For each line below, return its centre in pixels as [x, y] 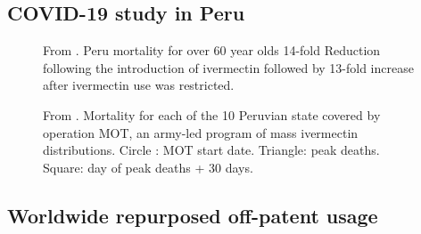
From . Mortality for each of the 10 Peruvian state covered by [212, 114]
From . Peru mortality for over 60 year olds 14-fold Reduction [212, 50]
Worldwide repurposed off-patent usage [193, 215]
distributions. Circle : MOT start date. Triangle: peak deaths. [211, 150]
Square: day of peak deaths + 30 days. [148, 167]
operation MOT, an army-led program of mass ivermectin [201, 132]
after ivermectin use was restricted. [139, 85]
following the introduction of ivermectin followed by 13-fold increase [228, 67]
